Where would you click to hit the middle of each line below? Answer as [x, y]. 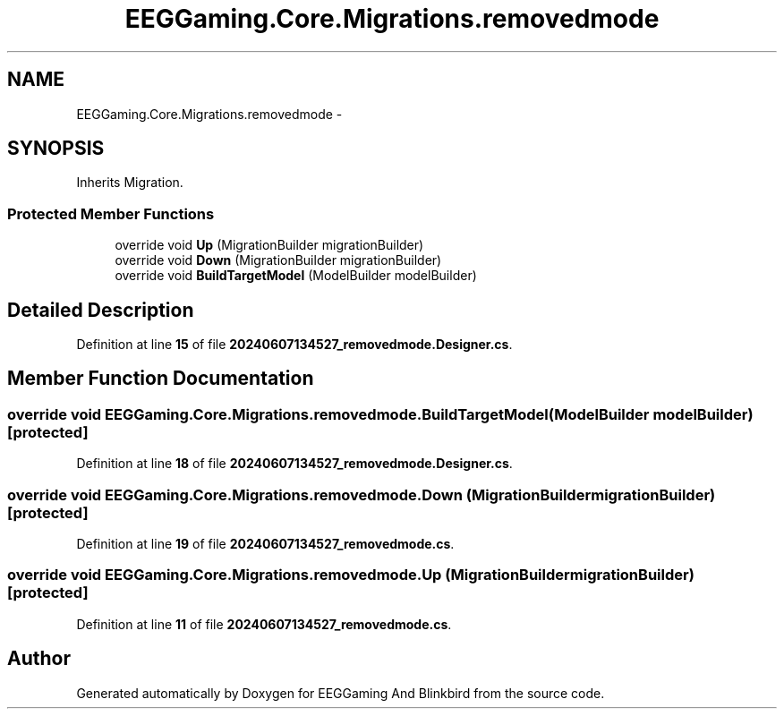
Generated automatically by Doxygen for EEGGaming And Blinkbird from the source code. [341, 693]
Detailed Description [101, 310]
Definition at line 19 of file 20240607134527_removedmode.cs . [265, 544]
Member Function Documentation [161, 379]
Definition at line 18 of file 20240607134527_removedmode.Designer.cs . [294, 464]
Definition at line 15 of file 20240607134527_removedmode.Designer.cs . [294, 345]
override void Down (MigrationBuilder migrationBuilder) [278, 260]
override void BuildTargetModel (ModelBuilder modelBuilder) [296, 276]
